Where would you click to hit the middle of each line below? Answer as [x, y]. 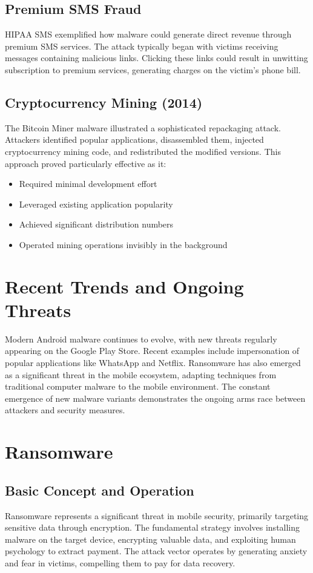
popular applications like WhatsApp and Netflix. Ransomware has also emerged [153, 363]
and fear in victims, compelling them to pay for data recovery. [120, 562]
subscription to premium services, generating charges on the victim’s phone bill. [153, 69]
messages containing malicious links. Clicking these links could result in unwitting [156, 58]
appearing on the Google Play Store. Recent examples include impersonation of [152, 351]
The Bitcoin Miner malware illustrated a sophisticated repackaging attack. [143, 127]
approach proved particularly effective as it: [86, 163]
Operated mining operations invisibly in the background [123, 244]
